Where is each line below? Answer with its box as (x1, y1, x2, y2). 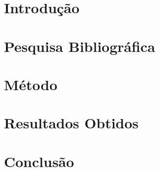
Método (4, 74, 57, 94)
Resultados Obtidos (4, 113, 139, 133)
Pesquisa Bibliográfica (4, 36, 156, 56)
